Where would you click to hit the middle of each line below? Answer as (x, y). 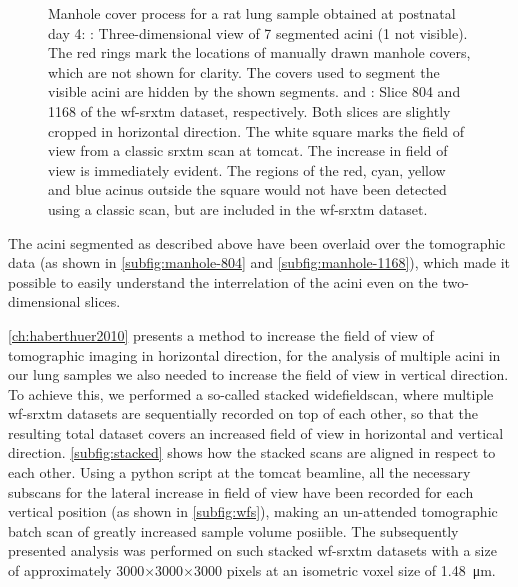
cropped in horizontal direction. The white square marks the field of (256, 130)
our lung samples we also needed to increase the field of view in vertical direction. (258, 374)
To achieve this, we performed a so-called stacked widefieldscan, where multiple (251, 393)
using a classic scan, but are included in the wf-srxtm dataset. (238, 208)
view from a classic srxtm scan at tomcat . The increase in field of (248, 150)
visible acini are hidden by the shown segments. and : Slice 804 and (254, 91)
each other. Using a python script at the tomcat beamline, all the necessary (239, 472)
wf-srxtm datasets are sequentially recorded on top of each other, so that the (243, 413)
